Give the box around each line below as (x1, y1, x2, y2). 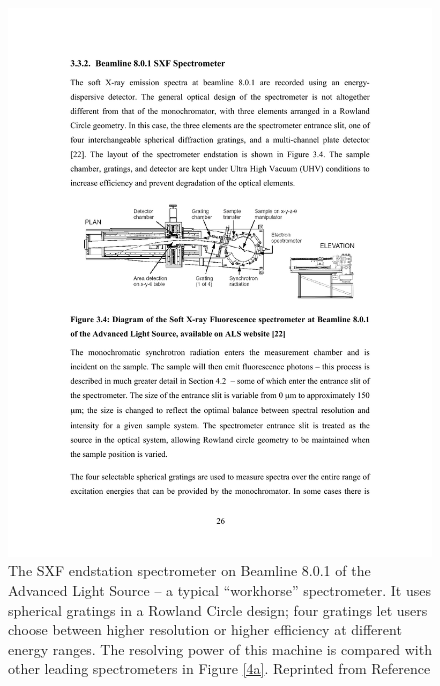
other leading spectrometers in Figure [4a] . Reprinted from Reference (8, 658, 431, 679)
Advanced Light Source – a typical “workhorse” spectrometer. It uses (8, 580, 431, 601)
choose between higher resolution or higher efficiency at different (8, 619, 402, 640)
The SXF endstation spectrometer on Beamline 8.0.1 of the (8, 560, 371, 581)
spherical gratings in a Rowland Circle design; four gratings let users (8, 599, 428, 620)
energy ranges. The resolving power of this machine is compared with (8, 638, 432, 659)
